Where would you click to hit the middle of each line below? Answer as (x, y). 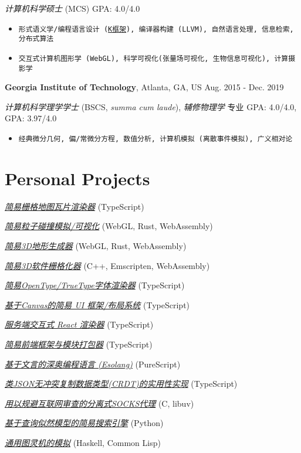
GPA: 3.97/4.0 (31, 118)
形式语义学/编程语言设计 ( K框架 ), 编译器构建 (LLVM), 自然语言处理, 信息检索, (156, 29)
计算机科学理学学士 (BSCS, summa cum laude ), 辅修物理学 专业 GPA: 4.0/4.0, (151, 106)
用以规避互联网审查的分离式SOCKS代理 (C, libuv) (99, 403)
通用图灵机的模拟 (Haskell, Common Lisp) (83, 442)
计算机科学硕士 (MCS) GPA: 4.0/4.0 (72, 8)
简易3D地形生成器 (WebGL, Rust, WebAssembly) (96, 245)
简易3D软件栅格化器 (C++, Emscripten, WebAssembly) (107, 265)
